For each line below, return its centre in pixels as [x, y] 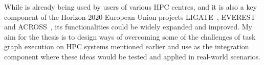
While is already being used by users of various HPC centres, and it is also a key [131, 7]
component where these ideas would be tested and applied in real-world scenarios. [133, 56]
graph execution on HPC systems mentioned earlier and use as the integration [127, 46]
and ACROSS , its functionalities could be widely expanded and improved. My [128, 27]
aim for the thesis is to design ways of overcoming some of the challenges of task [130, 36]
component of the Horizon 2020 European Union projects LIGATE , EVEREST [130, 17]
